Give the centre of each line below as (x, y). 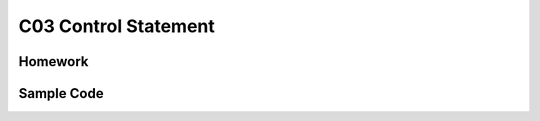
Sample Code (61, 93)
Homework (53, 61)
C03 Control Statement (116, 26)
